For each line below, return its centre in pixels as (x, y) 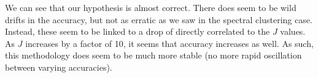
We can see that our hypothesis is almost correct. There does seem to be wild (151, 7)
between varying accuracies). (59, 67)
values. (293, 31)
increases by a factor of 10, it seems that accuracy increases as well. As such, (169, 43)
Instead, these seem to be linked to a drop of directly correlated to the (138, 31)
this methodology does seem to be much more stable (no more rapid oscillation (153, 55)
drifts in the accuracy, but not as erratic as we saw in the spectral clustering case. (159, 19)
